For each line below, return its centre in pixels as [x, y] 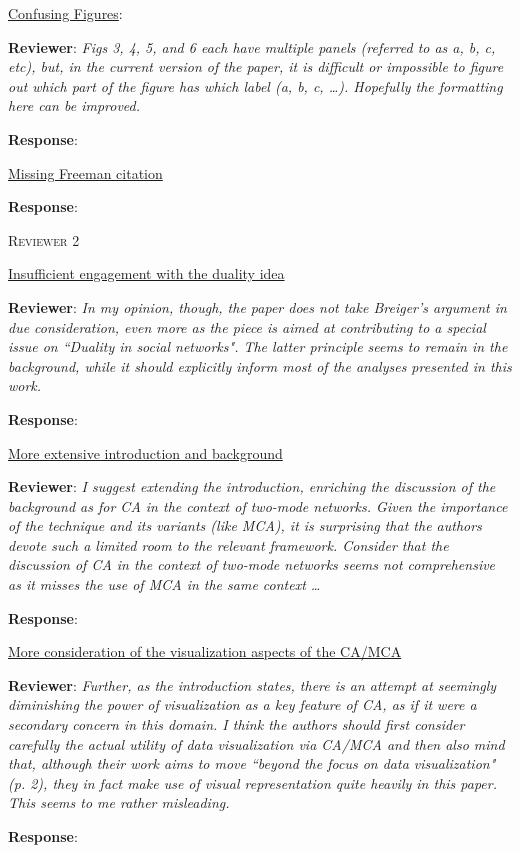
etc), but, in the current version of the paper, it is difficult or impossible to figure [256, 66]
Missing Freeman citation [85, 172]
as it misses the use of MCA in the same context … [164, 584]
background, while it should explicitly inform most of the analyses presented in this [260, 365]
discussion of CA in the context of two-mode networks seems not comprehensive [252, 564]
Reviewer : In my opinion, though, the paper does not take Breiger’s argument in [257, 306]
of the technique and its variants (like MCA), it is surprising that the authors [245, 525]
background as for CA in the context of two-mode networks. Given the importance [258, 505]
